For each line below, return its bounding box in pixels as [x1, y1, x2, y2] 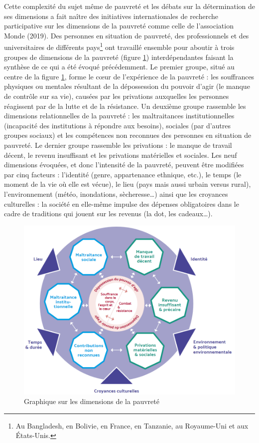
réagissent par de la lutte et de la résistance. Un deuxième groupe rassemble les [4, 100, 246, 111]
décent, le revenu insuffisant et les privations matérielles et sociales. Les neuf [4, 149, 237, 160]
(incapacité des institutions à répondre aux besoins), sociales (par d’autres [4, 120, 231, 130]
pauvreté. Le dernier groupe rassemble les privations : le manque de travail [4, 139, 232, 150]
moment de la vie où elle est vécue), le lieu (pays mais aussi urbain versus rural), [4, 179, 251, 189]
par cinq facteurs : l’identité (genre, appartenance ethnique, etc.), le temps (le [4, 169, 242, 179]
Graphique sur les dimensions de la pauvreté [24, 396, 159, 407]
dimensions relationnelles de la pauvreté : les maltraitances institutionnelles [4, 110, 235, 121]
